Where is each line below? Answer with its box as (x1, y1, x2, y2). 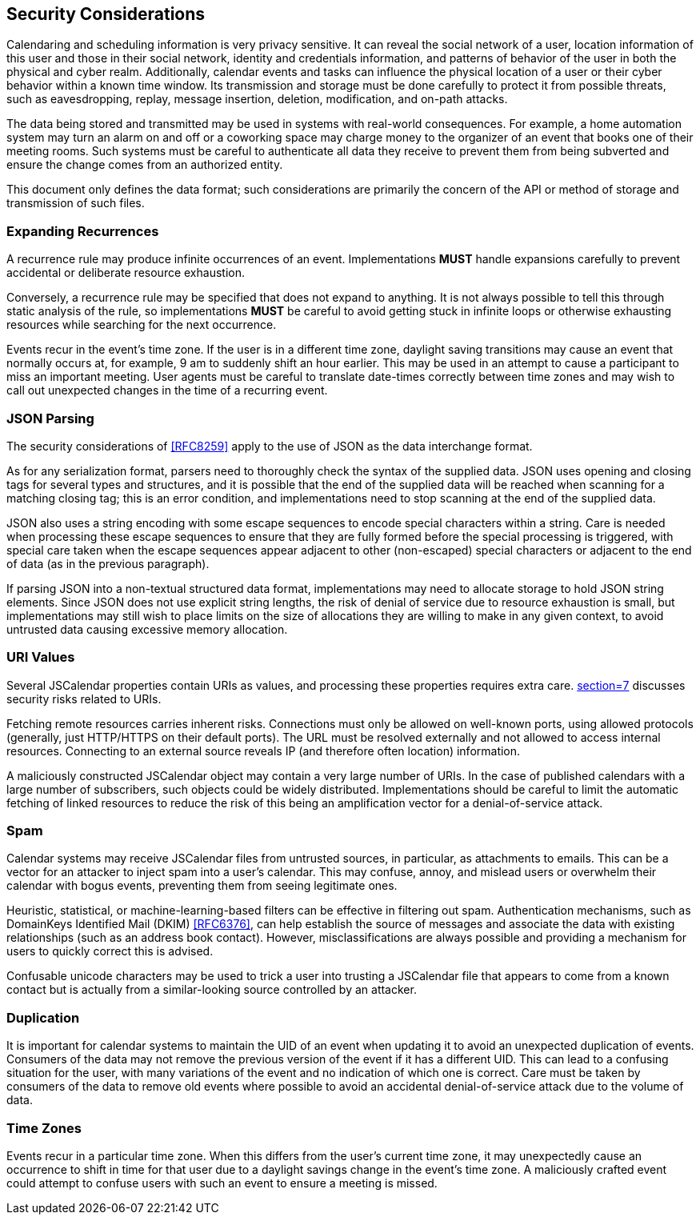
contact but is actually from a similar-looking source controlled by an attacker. (6, 983, 417, 997)
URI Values (6, 649, 75, 666)
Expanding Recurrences (6, 222, 159, 239)
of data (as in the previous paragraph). (6, 556, 210, 570)
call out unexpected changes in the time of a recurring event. (6, 383, 328, 398)
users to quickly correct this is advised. (6, 944, 214, 959)
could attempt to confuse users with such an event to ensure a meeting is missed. (6, 1175, 438, 1190)
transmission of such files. (6, 196, 145, 210)
